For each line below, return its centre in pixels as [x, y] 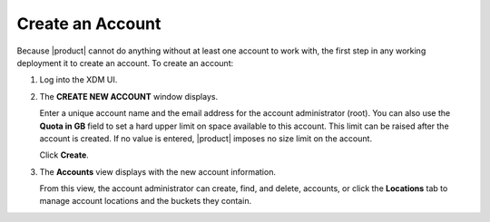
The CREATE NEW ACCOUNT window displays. [128, 96]
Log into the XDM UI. [78, 80]
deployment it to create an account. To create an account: [125, 63]
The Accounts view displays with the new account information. [158, 171]
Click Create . [64, 155]
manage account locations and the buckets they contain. [146, 201]
